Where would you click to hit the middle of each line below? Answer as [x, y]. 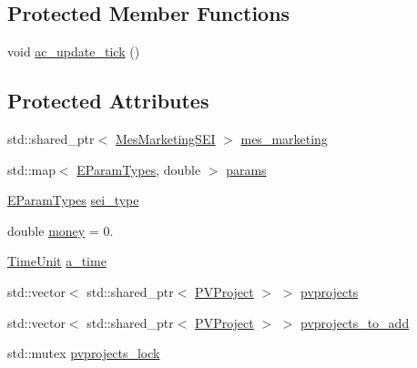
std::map [31, 169]
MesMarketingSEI [165, 138]
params [246, 169]
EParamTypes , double [139, 169]
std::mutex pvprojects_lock [84, 353]
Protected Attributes [108, 101]
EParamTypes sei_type [73, 200]
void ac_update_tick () [74, 51]
